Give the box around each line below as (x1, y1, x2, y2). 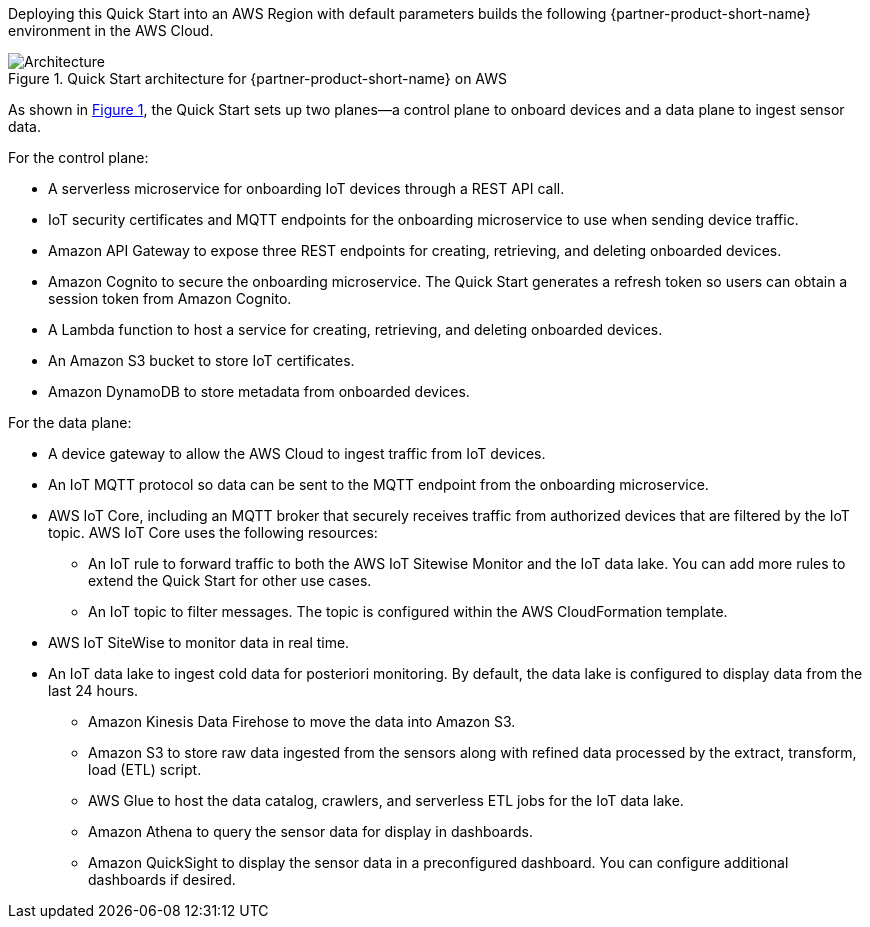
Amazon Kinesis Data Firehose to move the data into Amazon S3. (88, 713, 516, 730)
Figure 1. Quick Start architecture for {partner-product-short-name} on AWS (8, 70, 508, 87)
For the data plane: (8, 414, 132, 431)
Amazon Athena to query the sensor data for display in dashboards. (88, 823, 533, 840)
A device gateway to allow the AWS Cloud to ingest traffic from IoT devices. (48, 445, 546, 462)
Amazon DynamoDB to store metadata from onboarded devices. (48, 383, 470, 400)
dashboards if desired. (88, 871, 236, 888)
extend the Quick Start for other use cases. (88, 572, 372, 589)
